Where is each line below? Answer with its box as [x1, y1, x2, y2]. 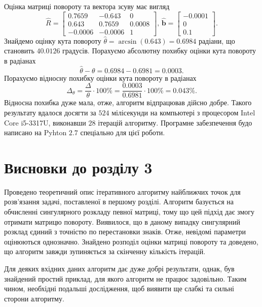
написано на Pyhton [4, 127, 67, 138]
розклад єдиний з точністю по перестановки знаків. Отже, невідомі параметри [4, 226, 246, 237]
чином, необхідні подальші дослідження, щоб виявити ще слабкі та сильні [4, 283, 234, 294]
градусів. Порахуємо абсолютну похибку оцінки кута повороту [62, 45, 256, 56]
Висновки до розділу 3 [4, 157, 153, 177]
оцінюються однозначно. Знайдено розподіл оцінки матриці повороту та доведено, [4, 236, 258, 247]
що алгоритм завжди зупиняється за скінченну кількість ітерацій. [4, 246, 206, 257]
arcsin [118, 38, 137, 45]
